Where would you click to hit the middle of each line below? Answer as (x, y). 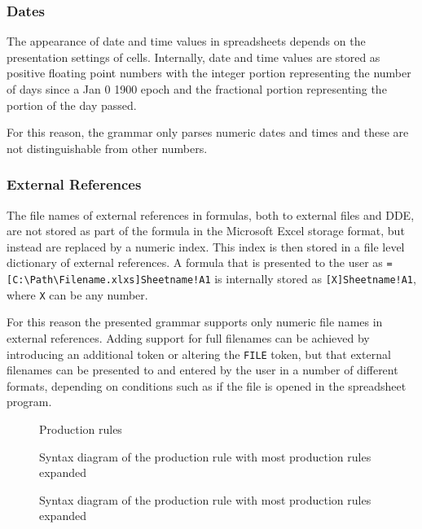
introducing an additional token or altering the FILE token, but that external (199, 354)
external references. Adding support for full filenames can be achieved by (188, 337)
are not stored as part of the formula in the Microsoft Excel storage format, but (206, 231)
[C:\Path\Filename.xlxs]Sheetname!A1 (109, 280)
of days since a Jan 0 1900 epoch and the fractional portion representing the (197, 89)
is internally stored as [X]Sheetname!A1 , (315, 279)
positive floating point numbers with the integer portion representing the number (209, 73)
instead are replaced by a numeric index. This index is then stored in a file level (206, 246)
